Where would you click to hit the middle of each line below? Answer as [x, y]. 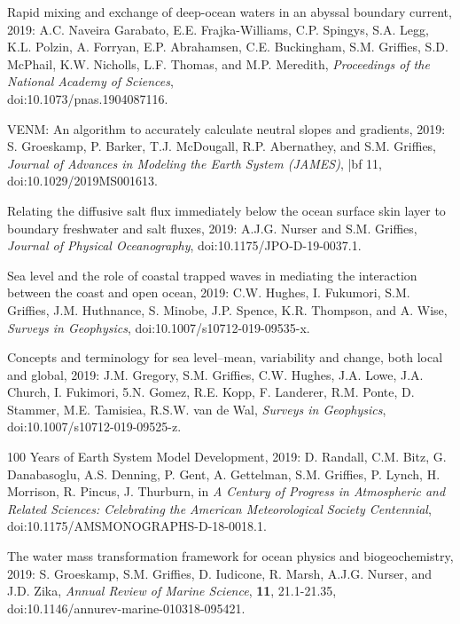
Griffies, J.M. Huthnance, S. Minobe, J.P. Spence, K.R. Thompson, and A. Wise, [227, 309]
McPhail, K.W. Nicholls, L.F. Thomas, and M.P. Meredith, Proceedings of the [218, 63]
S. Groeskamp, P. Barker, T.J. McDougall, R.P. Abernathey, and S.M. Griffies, [222, 146]
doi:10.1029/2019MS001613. [82, 181]
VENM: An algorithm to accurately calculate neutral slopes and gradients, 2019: [226, 128]
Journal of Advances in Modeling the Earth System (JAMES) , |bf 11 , [195, 163]
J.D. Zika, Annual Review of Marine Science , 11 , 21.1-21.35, [172, 591]
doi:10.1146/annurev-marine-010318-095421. [126, 608]
